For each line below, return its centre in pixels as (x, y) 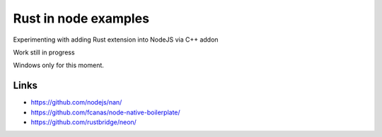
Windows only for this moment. (58, 65)
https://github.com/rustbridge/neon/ (84, 122)
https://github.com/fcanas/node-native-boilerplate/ (105, 112)
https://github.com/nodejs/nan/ (76, 102)
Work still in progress (44, 52)
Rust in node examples (81, 18)
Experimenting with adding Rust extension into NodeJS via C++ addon (116, 40)
